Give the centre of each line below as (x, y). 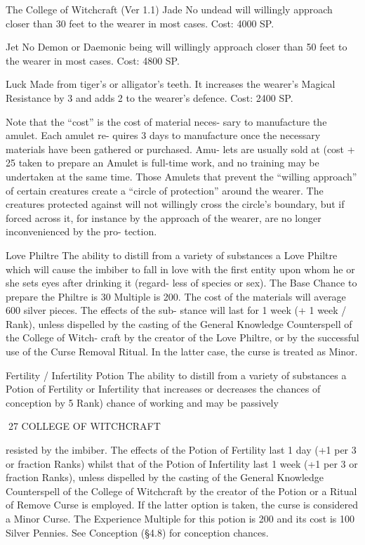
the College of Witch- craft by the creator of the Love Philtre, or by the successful (182, 337)
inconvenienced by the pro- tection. (81, 231)
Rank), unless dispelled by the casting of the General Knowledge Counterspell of (179, 323)
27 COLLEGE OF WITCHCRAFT (84, 426)
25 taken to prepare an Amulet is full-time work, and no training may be (162, 163)
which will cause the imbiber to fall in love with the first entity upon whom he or (180, 269)
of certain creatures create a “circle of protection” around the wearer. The (165, 190)
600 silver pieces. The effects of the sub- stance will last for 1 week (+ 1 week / (176, 310)
